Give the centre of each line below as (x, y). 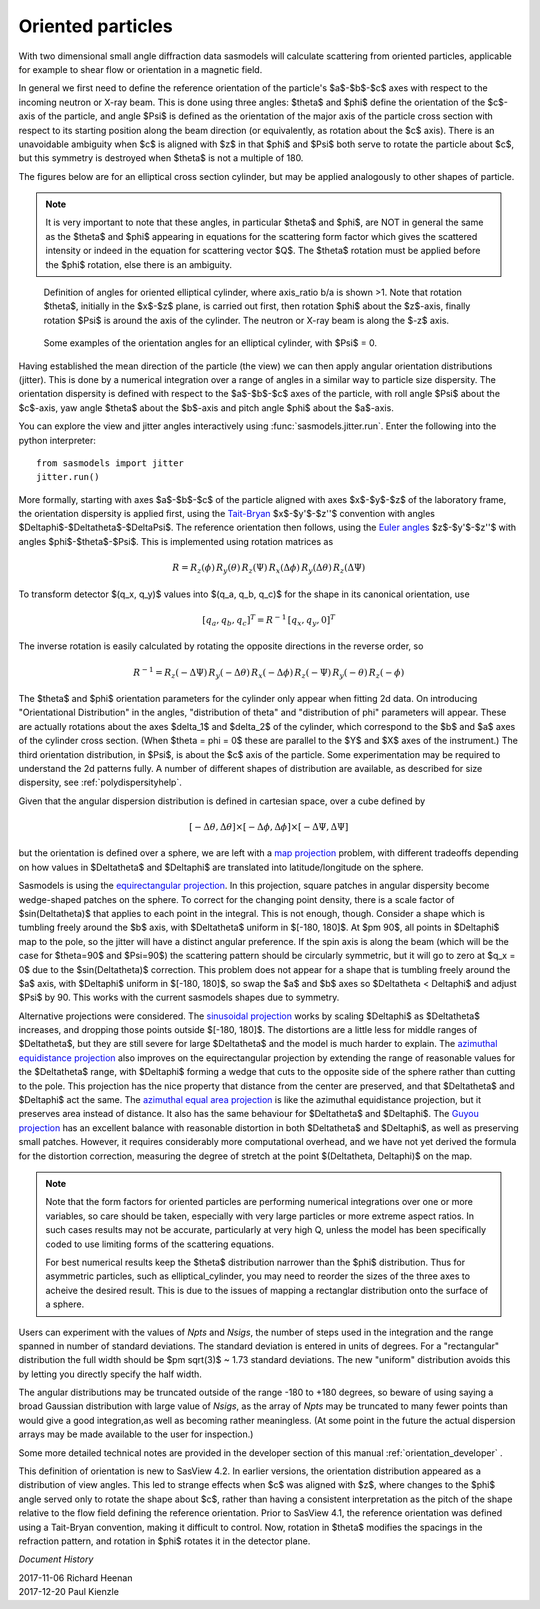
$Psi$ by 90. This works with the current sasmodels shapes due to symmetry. (179, 997)
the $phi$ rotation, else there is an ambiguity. (139, 264)
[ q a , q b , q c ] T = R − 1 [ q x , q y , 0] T (268, 620)
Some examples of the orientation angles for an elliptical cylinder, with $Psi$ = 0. (210, 343)
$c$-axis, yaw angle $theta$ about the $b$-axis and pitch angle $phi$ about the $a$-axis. (206, 407)
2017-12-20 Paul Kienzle (69, 1592)
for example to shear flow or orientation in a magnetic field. (140, 69)
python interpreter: (57, 440)
